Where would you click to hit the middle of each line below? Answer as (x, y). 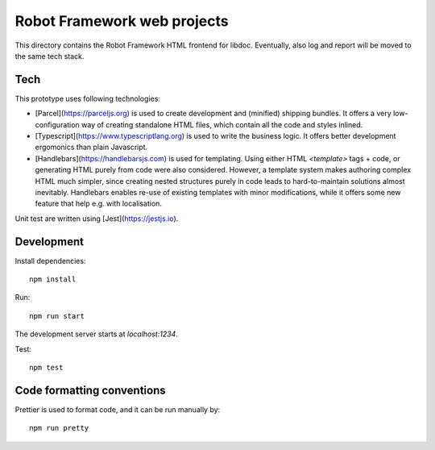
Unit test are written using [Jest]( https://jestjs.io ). (97, 219)
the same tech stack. (50, 56)
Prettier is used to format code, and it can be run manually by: (118, 409)
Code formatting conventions (90, 390)
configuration (57, 124)
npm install (53, 279)
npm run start (57, 316)
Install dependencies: (50, 260)
